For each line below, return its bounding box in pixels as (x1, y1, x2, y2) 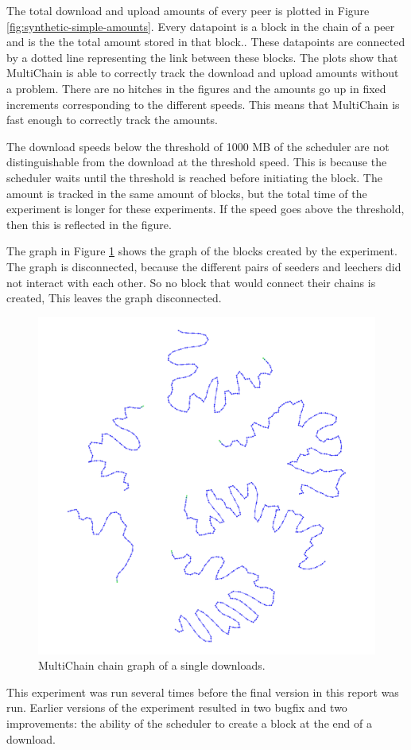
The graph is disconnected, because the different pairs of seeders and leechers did (6, 258, 401, 274)
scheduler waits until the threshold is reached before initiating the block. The (6, 169, 382, 185)
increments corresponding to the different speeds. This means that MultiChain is (6, 95, 400, 112)
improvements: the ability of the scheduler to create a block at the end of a (6, 715, 372, 732)
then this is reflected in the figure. (6, 216, 172, 232)
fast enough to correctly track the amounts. (6, 111, 218, 128)
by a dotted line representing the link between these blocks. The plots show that (6, 49, 398, 65)
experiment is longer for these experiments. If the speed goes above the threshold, (6, 200, 405, 217)
